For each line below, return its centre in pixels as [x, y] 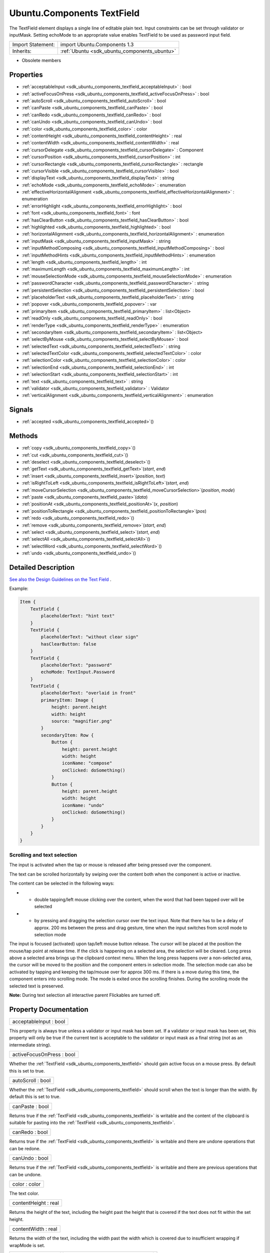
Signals [21, 410]
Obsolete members [41, 61]
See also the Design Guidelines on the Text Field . [60, 579]
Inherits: [22, 51]
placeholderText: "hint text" [78, 616]
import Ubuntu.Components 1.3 [97, 45]
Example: [19, 588]
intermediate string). [30, 1045]
